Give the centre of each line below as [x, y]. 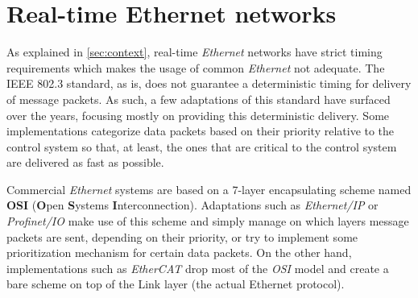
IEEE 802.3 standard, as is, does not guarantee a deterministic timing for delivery [209, 83]
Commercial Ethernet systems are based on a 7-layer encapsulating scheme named [209, 189]
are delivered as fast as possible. [85, 162]
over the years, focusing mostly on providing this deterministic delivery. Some [198, 115]
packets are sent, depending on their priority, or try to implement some [182, 236]
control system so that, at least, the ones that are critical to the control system [202, 146]
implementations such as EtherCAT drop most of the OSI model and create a [198, 268]
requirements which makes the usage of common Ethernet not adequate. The [196, 67]
